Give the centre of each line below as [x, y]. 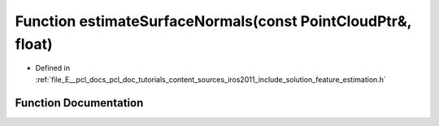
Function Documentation [79, 103]
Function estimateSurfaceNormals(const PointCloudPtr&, [213, 21]
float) [34, 44]
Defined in [53, 68]
